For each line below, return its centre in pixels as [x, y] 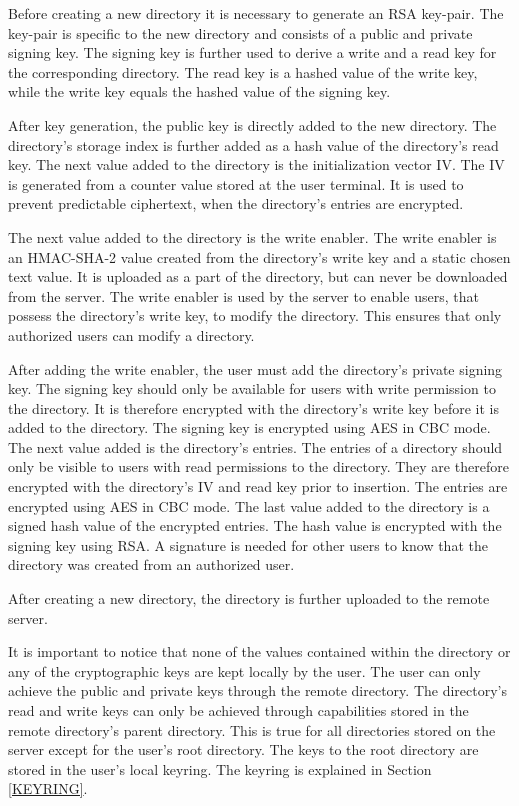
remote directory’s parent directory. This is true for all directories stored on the [252, 729]
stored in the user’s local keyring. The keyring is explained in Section [220, 768]
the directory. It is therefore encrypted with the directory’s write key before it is [253, 407]
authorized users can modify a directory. [131, 334]
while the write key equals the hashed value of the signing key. [199, 91]
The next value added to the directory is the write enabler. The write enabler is [252, 236]
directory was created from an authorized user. [151, 564]
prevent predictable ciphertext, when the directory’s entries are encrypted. [236, 203]
